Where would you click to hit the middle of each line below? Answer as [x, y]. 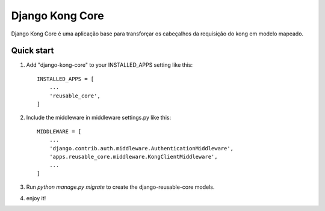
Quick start [32, 51]
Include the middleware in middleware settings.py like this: [99, 118]
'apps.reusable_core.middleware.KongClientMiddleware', [133, 157]
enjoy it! [36, 198]
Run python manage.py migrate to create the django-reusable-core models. [120, 187]
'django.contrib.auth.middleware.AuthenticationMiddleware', [141, 148]
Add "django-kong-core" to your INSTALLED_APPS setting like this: [109, 65]
